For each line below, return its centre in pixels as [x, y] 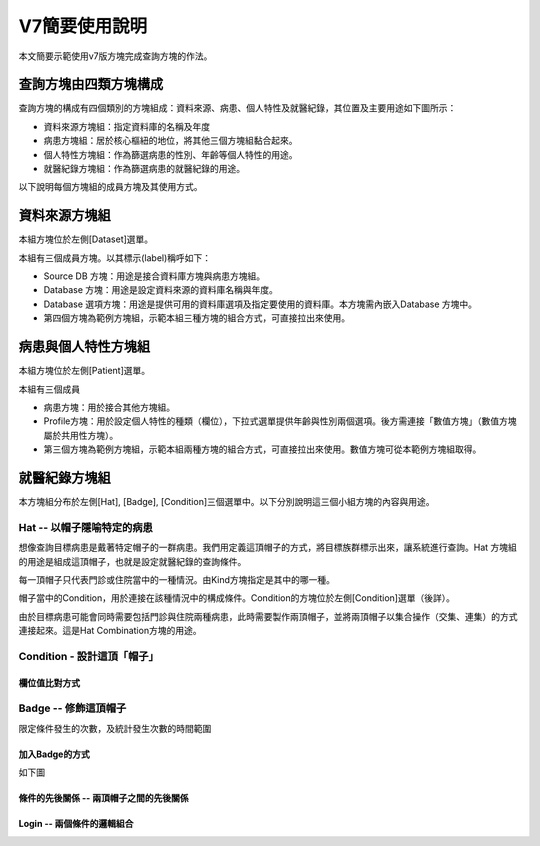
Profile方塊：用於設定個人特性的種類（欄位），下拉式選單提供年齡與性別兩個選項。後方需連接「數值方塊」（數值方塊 [280, 421]
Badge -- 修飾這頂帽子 [72, 708]
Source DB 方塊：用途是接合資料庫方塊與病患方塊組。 [154, 276]
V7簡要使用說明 [83, 26]
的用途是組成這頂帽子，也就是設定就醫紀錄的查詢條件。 [132, 561]
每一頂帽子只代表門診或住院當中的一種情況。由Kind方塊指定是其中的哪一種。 [176, 579]
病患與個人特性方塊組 [84, 346]
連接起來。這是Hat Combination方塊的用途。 [110, 631]
